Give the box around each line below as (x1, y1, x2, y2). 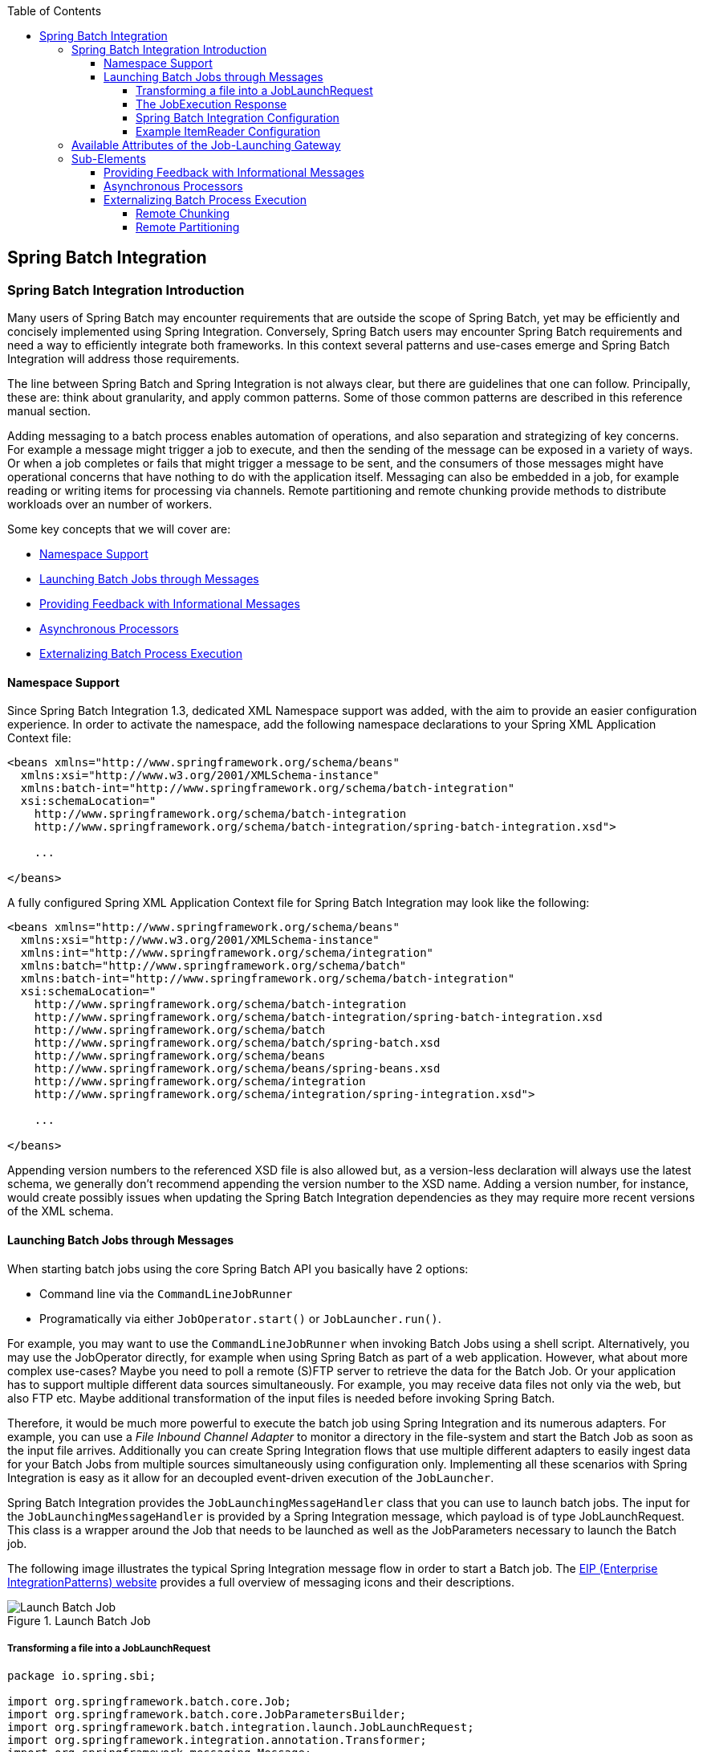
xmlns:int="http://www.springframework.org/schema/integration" (20, 946, 434, 960)
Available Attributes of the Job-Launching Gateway (71, 138, 341, 152)
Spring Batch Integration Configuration (136, 111, 339, 125)
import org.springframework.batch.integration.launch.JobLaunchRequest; (7, 1721, 474, 1734)
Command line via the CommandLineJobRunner (39, 1286, 293, 1301)
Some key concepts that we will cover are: (7, 522, 231, 537)
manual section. (7, 404, 91, 419)
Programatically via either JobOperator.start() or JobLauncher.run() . (39, 1311, 441, 1325)
